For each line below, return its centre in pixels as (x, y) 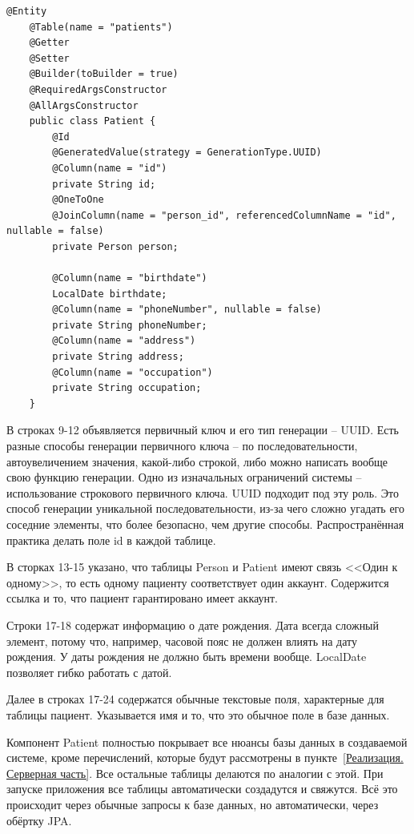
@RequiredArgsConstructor (98, 89)
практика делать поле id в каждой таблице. (111, 540)
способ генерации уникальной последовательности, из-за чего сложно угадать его (205, 508)
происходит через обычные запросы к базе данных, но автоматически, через (193, 804)
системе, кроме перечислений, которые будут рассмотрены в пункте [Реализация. (205, 757)
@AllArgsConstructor (84, 105)
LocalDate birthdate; (110, 294)
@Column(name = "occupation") (133, 372)
